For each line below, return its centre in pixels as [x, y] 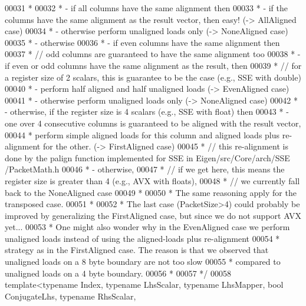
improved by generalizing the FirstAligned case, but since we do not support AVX [153, 215]
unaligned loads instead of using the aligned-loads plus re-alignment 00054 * [142, 238]
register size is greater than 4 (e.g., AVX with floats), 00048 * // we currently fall [152, 180]
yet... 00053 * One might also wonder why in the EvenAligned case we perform [147, 227]
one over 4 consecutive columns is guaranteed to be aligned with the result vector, [153, 123]
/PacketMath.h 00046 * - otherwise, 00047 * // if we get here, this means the [145, 169]
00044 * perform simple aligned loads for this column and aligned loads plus [142, 134]
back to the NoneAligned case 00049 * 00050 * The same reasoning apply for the [151, 192]
